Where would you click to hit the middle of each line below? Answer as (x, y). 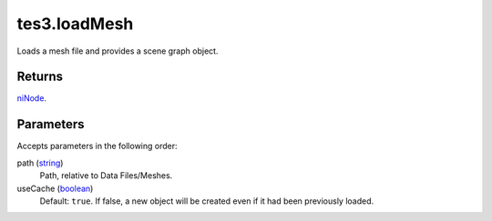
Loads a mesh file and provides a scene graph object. (118, 51)
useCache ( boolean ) (55, 188)
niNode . (32, 98)
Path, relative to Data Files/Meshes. (106, 176)
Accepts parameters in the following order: (97, 146)
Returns (40, 77)
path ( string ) (40, 163)
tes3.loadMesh (75, 24)
